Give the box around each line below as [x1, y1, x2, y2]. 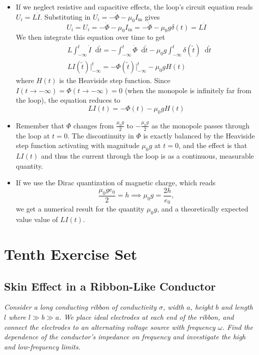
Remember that [16, 120, 64, 130]
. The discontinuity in [67, 130, 134, 140]
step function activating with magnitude [16, 140, 140, 151]
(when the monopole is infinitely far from [124, 85, 251, 95]
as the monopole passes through [151, 120, 250, 130]
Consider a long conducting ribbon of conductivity [4, 302, 157, 312]
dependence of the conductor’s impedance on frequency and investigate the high [4, 331, 246, 342]
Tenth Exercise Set [4, 244, 138, 264]
